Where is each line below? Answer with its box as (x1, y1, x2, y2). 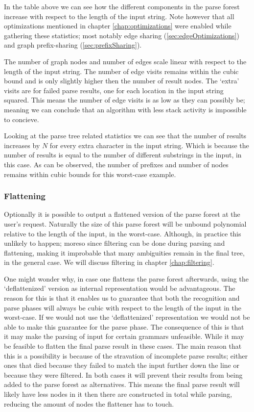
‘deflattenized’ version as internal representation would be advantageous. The (4, 283, 235, 293)
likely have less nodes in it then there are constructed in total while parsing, (4, 389, 232, 399)
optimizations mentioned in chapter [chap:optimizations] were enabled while (4, 21, 231, 31)
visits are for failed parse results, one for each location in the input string (4, 85, 224, 95)
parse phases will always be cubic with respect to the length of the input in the (4, 302, 242, 312)
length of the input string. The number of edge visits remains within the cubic (4, 66, 239, 76)
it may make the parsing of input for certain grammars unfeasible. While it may (4, 331, 244, 341)
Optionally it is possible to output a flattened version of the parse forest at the (4, 209, 240, 219)
